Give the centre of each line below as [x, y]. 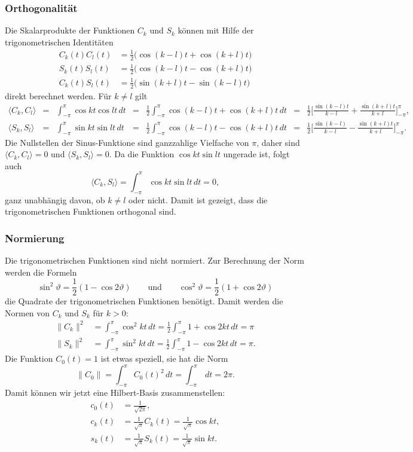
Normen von [27, 312]
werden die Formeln [41, 272]
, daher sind [278, 142]
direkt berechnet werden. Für [58, 95]
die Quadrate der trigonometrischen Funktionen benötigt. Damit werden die [144, 301]
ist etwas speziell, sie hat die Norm [164, 358]
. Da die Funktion [142, 154]
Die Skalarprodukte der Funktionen [70, 30]
